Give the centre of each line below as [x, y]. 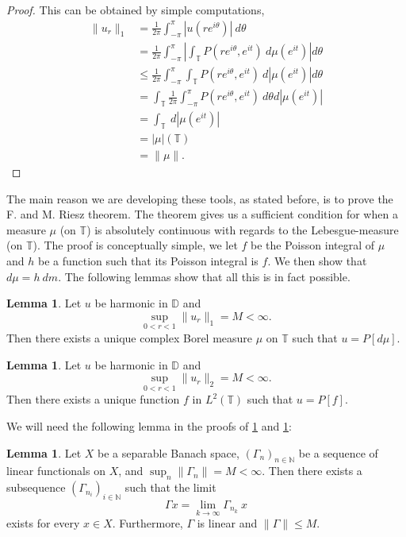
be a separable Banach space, [169, 452]
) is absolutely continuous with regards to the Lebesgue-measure [243, 229]
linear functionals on [56, 471]
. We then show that [317, 260]
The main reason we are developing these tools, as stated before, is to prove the [200, 198]
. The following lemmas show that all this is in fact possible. [204, 276]
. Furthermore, [147, 523]
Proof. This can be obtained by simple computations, [136, 10]
